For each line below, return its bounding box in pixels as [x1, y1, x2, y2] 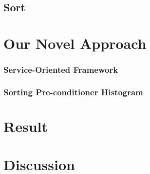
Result [3, 116, 48, 136]
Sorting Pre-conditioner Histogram [3, 86, 143, 98]
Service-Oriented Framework [3, 64, 118, 76]
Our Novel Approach [3, 33, 147, 53]
